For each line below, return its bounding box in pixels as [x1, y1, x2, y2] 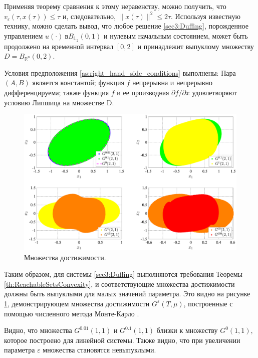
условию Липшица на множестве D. [4, 97, 114, 107]
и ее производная [117, 87, 169, 98]
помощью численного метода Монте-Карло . [4, 308, 139, 318]
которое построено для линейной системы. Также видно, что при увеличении [4, 334, 240, 345]
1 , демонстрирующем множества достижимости [4, 298, 150, 308]
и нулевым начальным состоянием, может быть [104, 30, 248, 41]
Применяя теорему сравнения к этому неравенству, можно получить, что [4, 1, 226, 11]
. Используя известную [171, 11, 240, 21]
